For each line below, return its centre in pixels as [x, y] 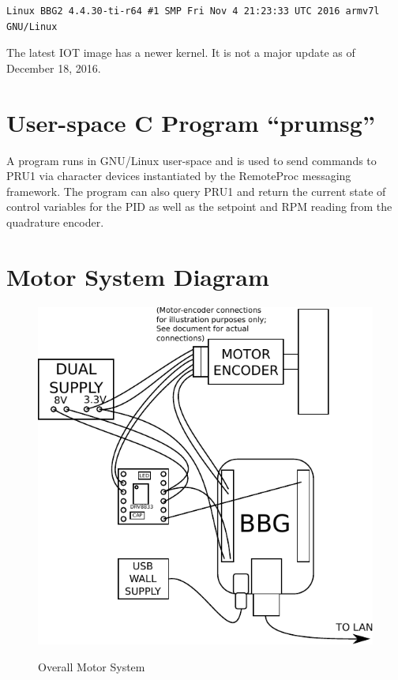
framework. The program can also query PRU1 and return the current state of [196, 191]
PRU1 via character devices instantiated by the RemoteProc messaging [179, 176]
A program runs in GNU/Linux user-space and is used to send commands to [191, 160]
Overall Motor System [92, 666]
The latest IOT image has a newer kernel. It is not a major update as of [181, 53]
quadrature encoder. [55, 222]
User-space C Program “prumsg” [191, 122]
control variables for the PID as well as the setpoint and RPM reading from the [199, 207]
